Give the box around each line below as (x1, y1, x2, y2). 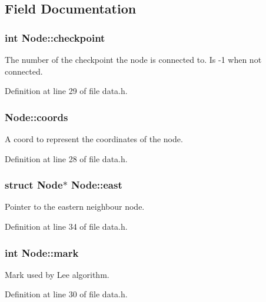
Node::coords (5, 109, 68, 124)
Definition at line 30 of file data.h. (5, 288, 128, 300)
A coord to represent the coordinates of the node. (5, 133, 183, 145)
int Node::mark (5, 245, 79, 260)
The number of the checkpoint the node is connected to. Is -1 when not (5, 53, 262, 65)
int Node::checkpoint (5, 30, 105, 45)
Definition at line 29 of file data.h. (5, 85, 128, 97)
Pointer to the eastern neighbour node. (5, 200, 145, 213)
